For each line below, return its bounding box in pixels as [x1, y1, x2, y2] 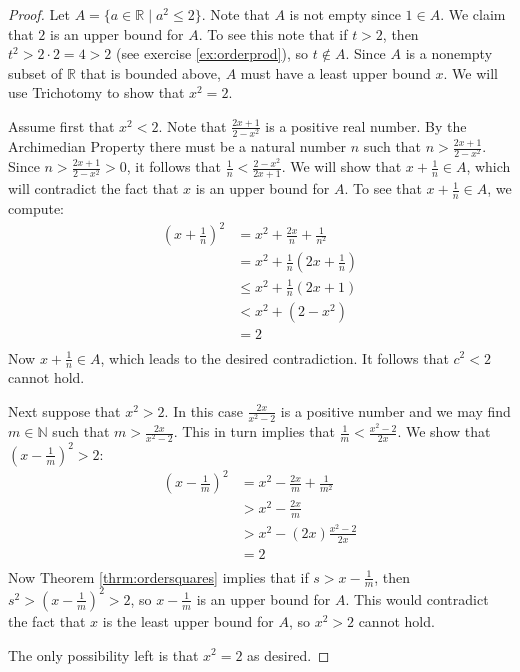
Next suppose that [8, 400, 121, 421]
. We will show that [281, 156, 402, 177]
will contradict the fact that [8, 178, 179, 199]
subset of [8, 62, 63, 83]
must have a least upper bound [240, 62, 431, 83]
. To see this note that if [198, 23, 348, 44]
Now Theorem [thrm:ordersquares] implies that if [8, 566, 309, 587]
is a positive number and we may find [280, 400, 511, 421]
